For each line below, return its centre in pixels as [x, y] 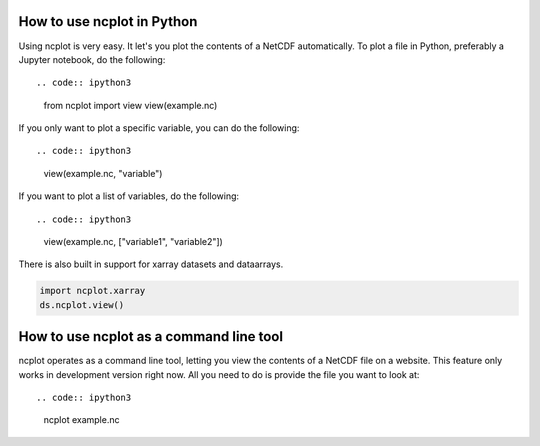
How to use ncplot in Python [108, 21]
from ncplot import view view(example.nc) [130, 105]
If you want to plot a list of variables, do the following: [129, 196]
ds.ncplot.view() [82, 304]
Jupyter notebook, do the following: [92, 59]
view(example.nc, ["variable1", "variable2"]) [133, 242]
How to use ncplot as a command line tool [151, 336]
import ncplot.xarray [92, 291]
